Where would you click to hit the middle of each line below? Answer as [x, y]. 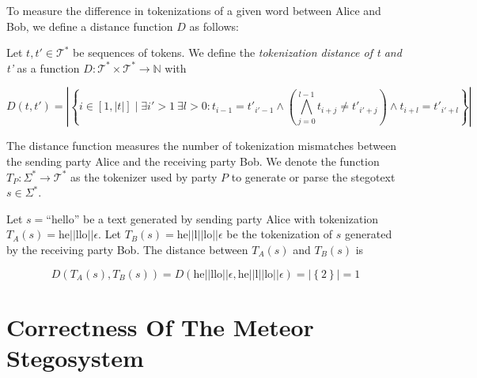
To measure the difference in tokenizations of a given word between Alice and [194, 10]
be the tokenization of [280, 234]
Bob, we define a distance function [90, 26]
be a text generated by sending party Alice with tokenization [231, 218]
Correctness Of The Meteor [160, 326]
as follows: [214, 26]
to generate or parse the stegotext [313, 176]
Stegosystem [75, 357]
